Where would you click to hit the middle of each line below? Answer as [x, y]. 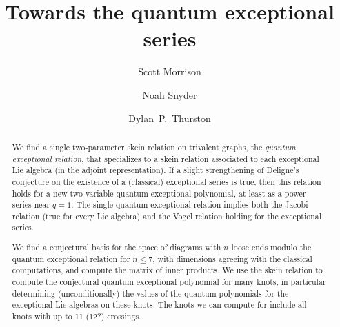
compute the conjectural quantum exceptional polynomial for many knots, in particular [169, 281]
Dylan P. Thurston [170, 118]
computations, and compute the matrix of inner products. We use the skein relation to [167, 270]
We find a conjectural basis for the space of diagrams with [117, 247]
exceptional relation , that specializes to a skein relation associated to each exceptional [166, 158]
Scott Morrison [170, 71]
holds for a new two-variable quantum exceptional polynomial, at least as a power [159, 193]
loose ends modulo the [271, 247]
